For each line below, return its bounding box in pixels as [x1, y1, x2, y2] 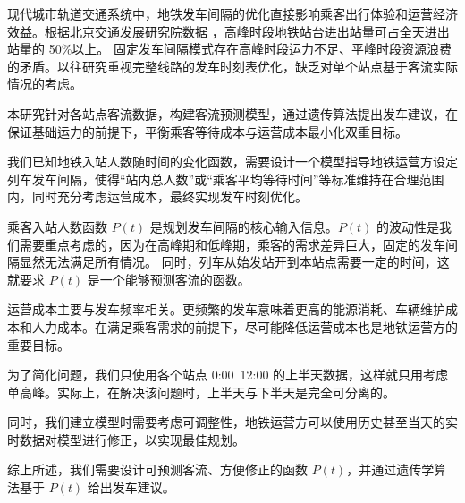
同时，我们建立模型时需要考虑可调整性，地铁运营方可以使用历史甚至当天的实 [7, 413, 458, 431]
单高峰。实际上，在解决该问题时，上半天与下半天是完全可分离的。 [7, 382, 395, 401]
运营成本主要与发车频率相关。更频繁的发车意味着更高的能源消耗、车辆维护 [7, 300, 445, 319]
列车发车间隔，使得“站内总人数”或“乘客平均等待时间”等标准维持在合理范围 [7, 169, 444, 188]
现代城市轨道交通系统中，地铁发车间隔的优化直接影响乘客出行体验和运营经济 [7, 4, 458, 22]
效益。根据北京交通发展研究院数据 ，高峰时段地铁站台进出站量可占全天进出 [7, 21, 450, 40]
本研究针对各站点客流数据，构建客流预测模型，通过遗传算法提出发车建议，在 [7, 104, 458, 123]
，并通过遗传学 [346, 460, 435, 479]
